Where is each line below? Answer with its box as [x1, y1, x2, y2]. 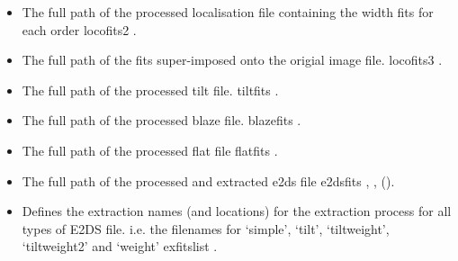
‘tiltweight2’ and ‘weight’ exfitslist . [22, 237, 218, 256]
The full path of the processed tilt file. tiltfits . [22, 80, 279, 99]
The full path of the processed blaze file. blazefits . [22, 111, 301, 130]
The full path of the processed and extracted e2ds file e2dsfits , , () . [22, 171, 395, 190]
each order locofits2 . [22, 20, 137, 39]
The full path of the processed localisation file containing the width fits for [22, 3, 434, 21]
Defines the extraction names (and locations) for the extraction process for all [22, 202, 452, 220]
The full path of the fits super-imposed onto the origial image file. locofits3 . [22, 50, 443, 69]
